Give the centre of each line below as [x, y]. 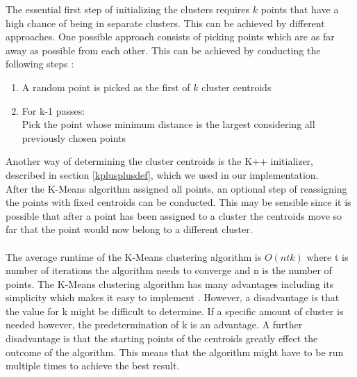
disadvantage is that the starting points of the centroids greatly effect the [162, 338]
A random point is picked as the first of [106, 87]
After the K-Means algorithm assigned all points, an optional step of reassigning [176, 188]
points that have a [300, 9]
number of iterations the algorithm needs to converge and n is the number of [169, 270]
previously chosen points [74, 137]
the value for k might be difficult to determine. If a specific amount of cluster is [175, 311]
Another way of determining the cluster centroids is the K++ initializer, [159, 161]
